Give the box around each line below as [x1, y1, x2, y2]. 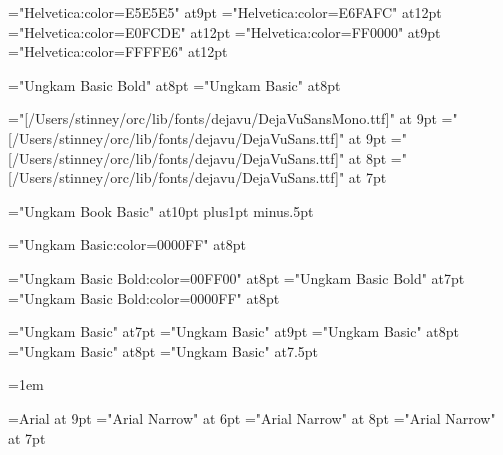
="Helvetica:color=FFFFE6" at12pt [8, 41, 228, 62]
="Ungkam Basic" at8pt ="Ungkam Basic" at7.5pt [8, 340, 319, 361]
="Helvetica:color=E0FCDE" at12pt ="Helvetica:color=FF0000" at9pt [8, 21, 441, 42]
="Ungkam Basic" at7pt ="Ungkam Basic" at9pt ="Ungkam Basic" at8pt [8, 321, 460, 342]
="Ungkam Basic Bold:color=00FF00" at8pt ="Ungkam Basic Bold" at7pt [8, 267, 465, 288]
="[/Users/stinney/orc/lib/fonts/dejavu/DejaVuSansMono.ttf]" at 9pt [8, 108, 437, 129]
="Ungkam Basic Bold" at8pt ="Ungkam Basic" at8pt [8, 74, 341, 95]
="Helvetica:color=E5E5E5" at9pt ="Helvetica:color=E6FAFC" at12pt [8, 2, 442, 22]
